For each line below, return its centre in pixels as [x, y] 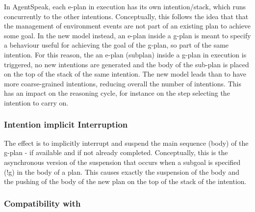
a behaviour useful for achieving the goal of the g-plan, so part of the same [116, 45]
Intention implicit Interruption [66, 124]
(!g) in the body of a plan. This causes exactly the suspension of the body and [122, 172]
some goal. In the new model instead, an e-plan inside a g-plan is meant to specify [127, 35]
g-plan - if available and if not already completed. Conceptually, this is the [116, 152]
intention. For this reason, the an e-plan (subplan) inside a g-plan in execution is [125, 54]
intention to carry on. [36, 102]
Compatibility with [42, 203]
